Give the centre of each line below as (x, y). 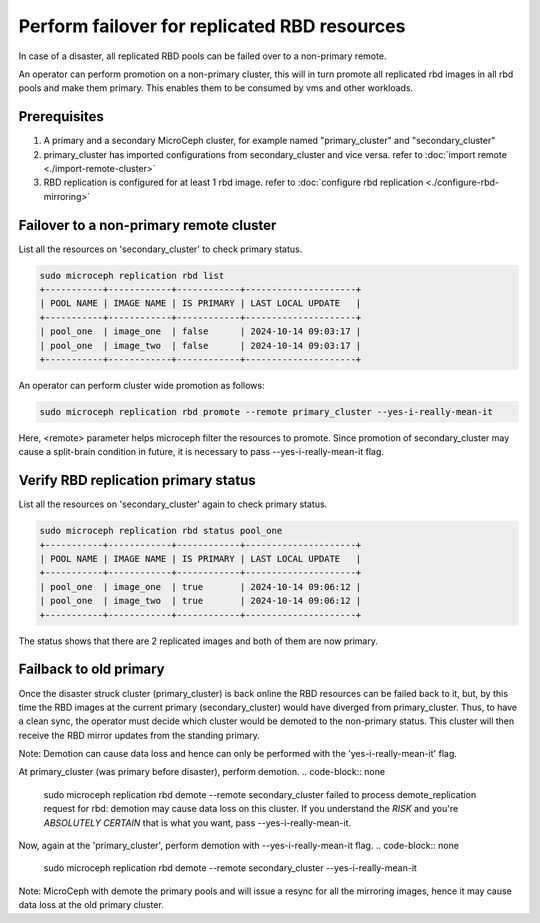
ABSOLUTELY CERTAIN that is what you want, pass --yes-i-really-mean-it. (197, 822)
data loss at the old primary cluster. (91, 905)
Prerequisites (61, 116)
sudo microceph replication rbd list (132, 275)
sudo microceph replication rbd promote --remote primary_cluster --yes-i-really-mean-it (266, 411)
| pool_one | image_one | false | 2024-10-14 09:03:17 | (200, 331)
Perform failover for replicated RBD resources (212, 26)
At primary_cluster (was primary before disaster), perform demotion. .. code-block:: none (201, 772)
